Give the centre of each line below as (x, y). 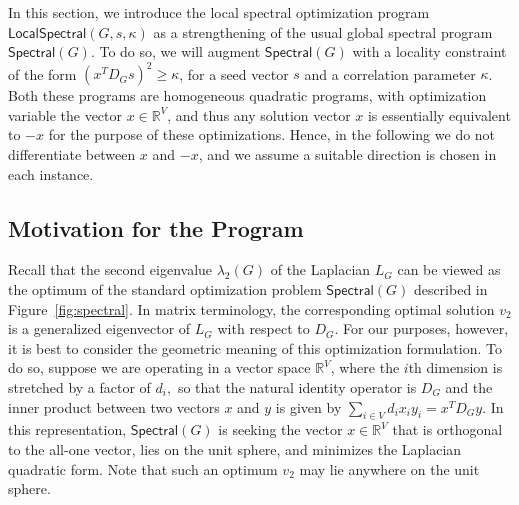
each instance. (51, 173)
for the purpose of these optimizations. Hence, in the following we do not (272, 134)
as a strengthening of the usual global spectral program (323, 31)
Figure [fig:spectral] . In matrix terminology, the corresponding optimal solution (251, 308)
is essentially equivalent (439, 114)
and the (469, 387)
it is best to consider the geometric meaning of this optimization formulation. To (255, 347)
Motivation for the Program (156, 227)
